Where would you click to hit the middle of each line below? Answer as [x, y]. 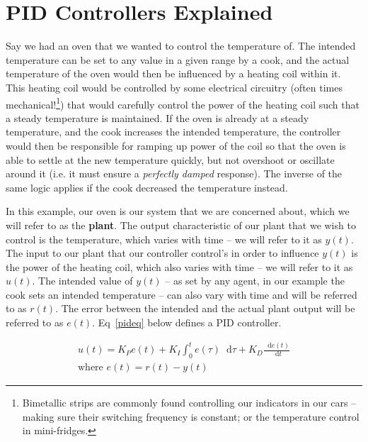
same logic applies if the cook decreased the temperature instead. [147, 187]
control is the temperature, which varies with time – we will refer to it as [164, 239]
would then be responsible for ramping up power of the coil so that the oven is [176, 145]
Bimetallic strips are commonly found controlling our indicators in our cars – [189, 403]
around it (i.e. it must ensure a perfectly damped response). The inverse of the [174, 173]
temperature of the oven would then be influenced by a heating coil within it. [173, 73]
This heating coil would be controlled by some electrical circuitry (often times [174, 87]
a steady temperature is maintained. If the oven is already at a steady [157, 117]
